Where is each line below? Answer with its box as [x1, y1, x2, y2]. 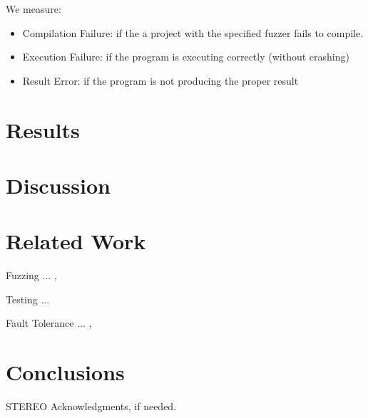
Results [6, 115, 80, 144]
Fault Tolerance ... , [6, 315, 92, 330]
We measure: [6, 1, 61, 16]
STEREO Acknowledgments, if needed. [6, 399, 177, 414]
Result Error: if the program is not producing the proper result [22, 73, 299, 88]
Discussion [6, 170, 111, 199]
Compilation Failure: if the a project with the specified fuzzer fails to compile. [22, 25, 364, 40]
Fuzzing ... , [6, 268, 57, 283]
